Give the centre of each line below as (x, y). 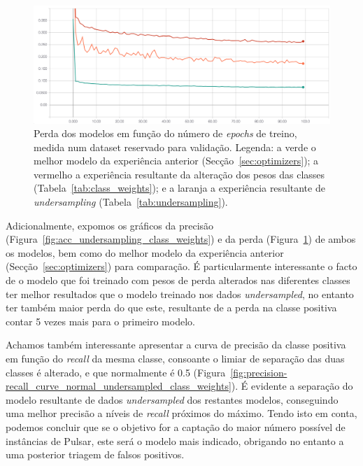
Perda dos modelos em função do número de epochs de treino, (165, 133)
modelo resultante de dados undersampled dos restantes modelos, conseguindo (172, 399)
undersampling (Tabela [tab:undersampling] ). (131, 202)
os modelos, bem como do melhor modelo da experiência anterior (145, 252)
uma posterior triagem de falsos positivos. (95, 454)
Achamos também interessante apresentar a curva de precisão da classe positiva (176, 345)
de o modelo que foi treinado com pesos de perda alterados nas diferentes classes (178, 280)
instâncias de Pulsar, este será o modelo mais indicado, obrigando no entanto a (175, 440)
